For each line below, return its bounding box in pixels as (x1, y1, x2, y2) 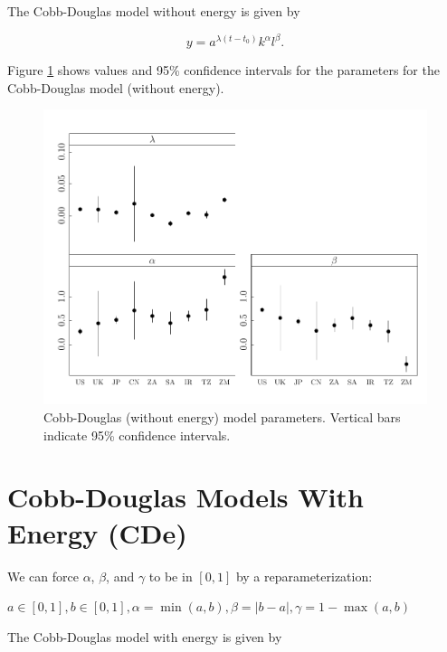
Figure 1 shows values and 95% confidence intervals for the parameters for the (7, 61, 440, 80)
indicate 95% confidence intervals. (43, 425, 231, 444)
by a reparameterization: (235, 566, 373, 585)
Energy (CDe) (7, 514, 187, 551)
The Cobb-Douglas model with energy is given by (7, 627, 282, 646)
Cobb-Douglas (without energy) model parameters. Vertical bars (43, 408, 401, 427)
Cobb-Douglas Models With (7, 478, 364, 515)
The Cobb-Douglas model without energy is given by (7, 2, 300, 20)
